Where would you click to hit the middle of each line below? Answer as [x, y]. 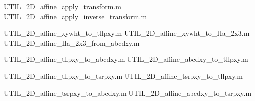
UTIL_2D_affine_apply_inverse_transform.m [76, 16]
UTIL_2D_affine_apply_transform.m [63, 6]
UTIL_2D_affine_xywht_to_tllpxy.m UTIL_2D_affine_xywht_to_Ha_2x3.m [127, 33]
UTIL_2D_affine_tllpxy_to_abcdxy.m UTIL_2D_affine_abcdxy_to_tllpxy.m [126, 59]
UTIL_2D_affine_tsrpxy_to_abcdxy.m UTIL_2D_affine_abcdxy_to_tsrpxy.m [128, 92]
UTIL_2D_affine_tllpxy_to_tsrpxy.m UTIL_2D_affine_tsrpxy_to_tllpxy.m [123, 76]
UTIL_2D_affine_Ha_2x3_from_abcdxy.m [72, 42]
